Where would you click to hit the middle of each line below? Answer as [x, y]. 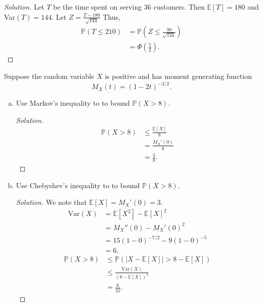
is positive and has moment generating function [178, 76]
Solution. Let [24, 7]
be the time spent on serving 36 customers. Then [129, 7]
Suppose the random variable [49, 76]
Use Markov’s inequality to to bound [73, 103]
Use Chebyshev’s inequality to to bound [78, 185]
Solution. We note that [51, 202]
